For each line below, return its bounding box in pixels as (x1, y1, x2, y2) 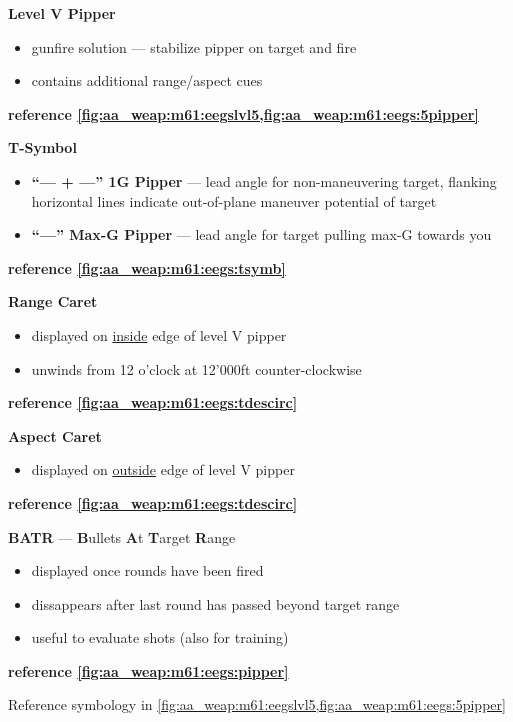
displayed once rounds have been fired (31, 560, 264, 581)
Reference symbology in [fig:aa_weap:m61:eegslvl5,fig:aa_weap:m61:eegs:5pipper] (8, 694, 506, 715)
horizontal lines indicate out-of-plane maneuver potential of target (31, 190, 437, 211)
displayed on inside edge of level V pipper (31, 324, 287, 345)
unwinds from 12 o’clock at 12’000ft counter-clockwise (31, 358, 362, 379)
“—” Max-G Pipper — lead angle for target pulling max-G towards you (31, 224, 492, 245)
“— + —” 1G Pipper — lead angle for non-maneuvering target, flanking (31, 170, 497, 191)
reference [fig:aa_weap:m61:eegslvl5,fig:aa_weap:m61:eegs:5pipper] (8, 103, 479, 124)
